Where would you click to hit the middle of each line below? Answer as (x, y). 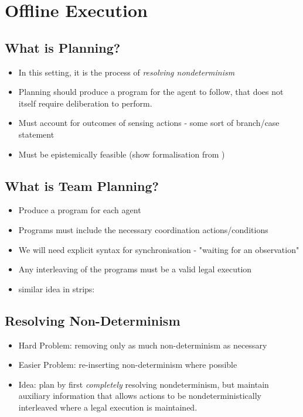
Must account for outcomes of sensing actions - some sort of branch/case (149, 123)
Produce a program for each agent (80, 210)
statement (36, 134)
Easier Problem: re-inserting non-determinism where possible (128, 365)
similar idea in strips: (57, 288)
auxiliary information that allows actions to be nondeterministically (140, 396)
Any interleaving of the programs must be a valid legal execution (135, 269)
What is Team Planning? (82, 185)
